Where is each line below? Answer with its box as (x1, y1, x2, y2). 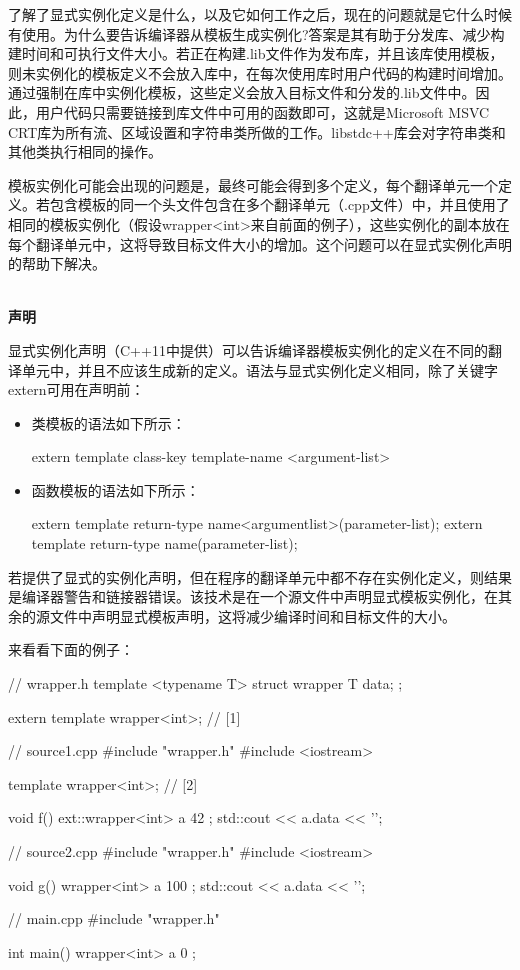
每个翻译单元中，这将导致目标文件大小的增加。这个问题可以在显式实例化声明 (8, 233, 512, 254)
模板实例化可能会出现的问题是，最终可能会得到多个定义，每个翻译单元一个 (8, 174, 498, 195)
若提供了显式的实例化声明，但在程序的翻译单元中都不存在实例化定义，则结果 (8, 566, 512, 587)
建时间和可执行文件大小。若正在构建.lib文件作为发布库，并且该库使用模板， (8, 43, 504, 64)
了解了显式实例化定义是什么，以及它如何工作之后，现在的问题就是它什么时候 (8, 4, 512, 24)
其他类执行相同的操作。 (8, 141, 162, 162)
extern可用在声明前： (8, 379, 145, 400)
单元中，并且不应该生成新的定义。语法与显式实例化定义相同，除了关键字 (21, 359, 498, 380)
